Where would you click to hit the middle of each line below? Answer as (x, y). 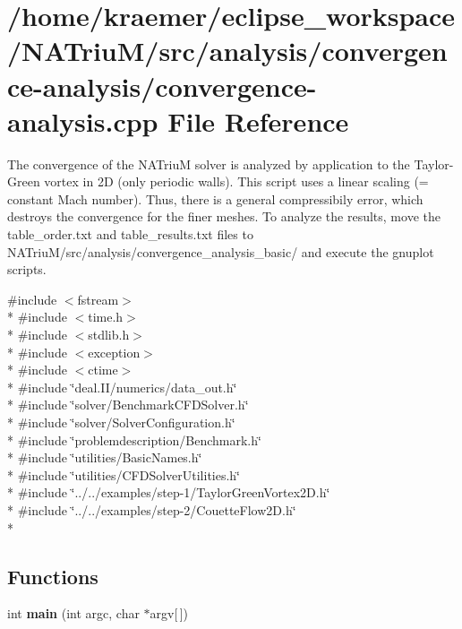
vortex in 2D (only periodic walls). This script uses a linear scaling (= (236, 181)
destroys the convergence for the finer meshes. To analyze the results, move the (224, 216)
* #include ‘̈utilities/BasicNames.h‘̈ (105, 457)
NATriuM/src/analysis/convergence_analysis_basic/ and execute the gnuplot (221, 251)
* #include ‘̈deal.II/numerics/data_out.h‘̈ (122, 387)
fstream (98, 299)
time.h (106, 317)
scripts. (27, 269)
